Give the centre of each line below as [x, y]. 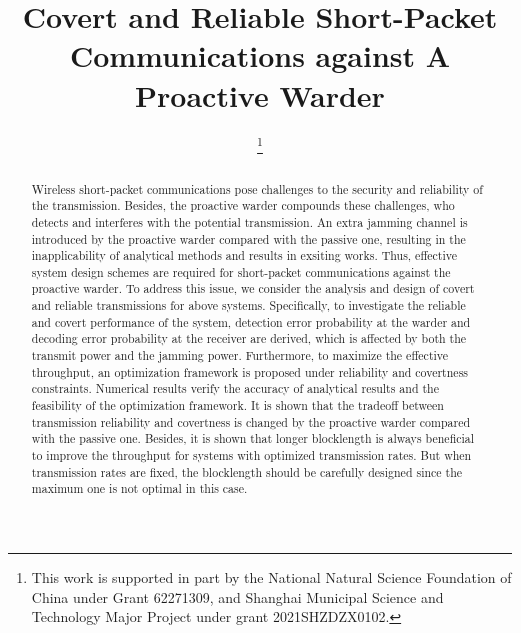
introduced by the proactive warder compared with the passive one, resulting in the [248, 238]
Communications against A [260, 55]
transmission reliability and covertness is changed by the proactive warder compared [251, 421]
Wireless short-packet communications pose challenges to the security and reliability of [257, 188]
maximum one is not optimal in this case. [139, 488]
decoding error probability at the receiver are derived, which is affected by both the [249, 338]
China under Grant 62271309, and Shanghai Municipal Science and [237, 596]
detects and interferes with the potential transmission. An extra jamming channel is [249, 221]
